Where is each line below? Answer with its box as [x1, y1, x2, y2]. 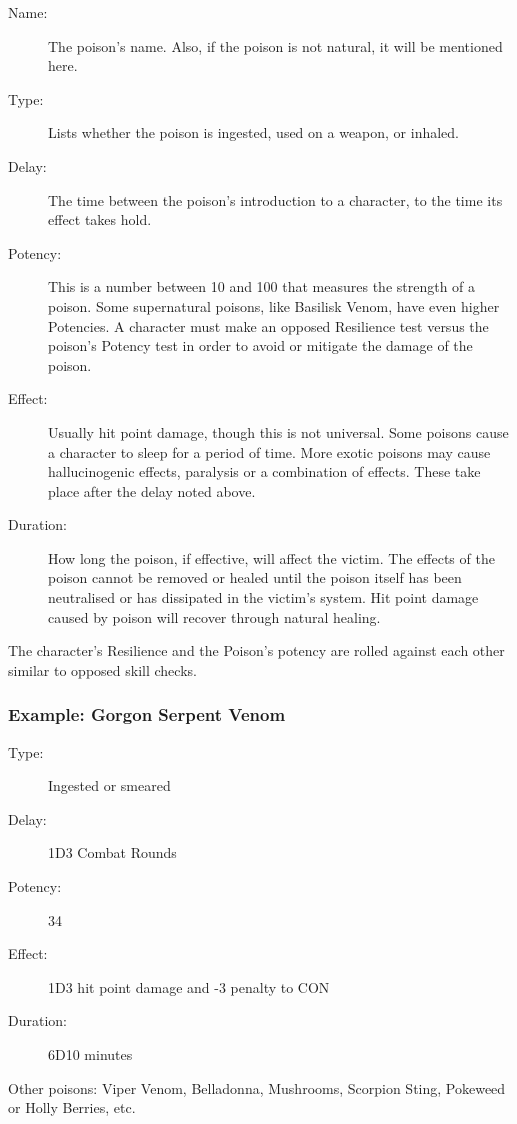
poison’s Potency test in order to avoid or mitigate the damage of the [48, 335, 473, 356]
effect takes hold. [48, 209, 152, 230]
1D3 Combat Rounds [48, 842, 177, 863]
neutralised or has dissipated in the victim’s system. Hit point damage [48, 587, 479, 608]
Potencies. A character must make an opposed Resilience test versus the [48, 315, 489, 336]
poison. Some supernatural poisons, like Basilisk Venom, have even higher [48, 295, 500, 316]
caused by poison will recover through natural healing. [48, 606, 381, 627]
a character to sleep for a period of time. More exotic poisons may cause [48, 441, 491, 462]
